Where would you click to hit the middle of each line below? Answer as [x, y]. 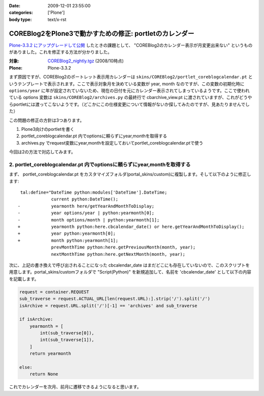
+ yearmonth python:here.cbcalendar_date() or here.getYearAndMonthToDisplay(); [131, 227]
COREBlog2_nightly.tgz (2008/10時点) [86, 61]
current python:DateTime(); [85, 199]
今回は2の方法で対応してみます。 [42, 152]
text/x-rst [57, 19]
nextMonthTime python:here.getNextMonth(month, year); [118, 254]
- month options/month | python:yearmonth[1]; [89, 220]
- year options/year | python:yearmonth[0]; [86, 213]
